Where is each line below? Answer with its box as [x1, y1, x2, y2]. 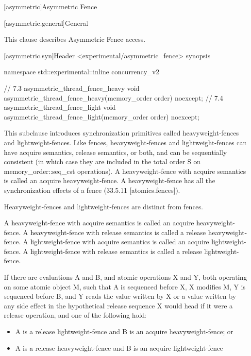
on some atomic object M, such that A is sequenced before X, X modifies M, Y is [4, 281, 246, 291]
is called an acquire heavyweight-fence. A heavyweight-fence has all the [4, 175, 215, 186]
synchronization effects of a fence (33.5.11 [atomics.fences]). [4, 185, 180, 195]
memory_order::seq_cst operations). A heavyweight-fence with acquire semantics [4, 166, 246, 176]
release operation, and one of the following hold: [4, 310, 147, 320]
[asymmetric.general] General [4, 17, 88, 28]
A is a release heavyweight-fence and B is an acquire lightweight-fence [15, 342, 223, 353]
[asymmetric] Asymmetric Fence [4, 1, 97, 11]
